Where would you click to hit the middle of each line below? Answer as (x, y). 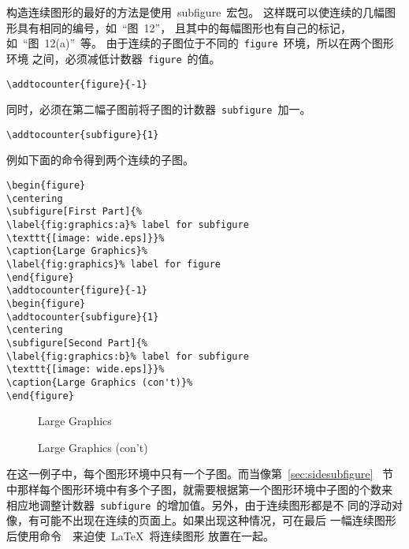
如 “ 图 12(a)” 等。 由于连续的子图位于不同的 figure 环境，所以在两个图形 (200, 43)
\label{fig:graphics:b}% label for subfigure (128, 356)
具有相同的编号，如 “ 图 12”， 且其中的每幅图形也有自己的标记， (184, 27)
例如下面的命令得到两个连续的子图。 (100, 160)
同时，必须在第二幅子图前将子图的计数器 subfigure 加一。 (159, 109)
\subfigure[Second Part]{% (77, 343)
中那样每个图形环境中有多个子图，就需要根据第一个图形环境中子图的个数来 (199, 489)
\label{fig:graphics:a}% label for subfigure (128, 225)
